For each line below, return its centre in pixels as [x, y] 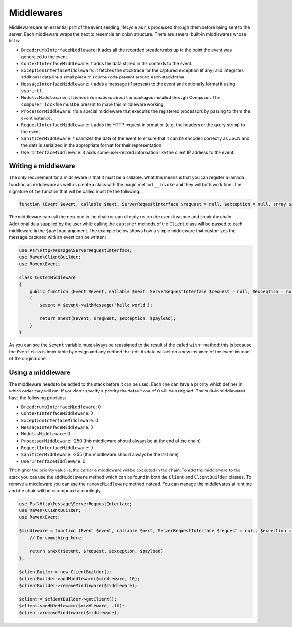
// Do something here [55, 538]
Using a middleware [40, 372]
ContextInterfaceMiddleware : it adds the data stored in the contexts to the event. [107, 63]
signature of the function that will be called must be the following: [75, 191]
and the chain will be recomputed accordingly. [55, 490]
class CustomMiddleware [48, 277]
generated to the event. [45, 57]
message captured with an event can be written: [57, 237]
